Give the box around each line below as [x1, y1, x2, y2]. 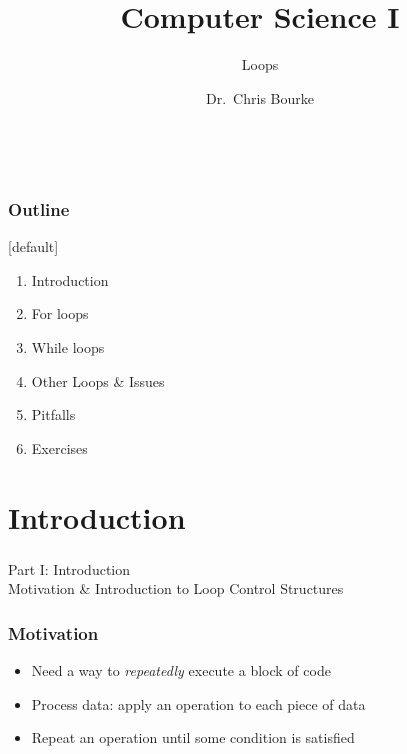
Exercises [31, 437, 88, 458]
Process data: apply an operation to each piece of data [31, 693, 366, 714]
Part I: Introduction [8, 558, 131, 579]
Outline [8, 196, 70, 221]
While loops [31, 336, 105, 357]
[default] [8, 236, 59, 257]
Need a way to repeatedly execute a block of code [31, 660, 331, 681]
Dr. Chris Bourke [206, 87, 314, 108]
